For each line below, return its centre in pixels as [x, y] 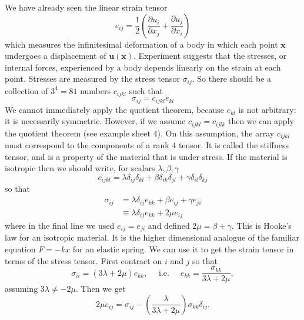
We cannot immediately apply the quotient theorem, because [115, 109]
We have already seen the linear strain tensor [86, 7]
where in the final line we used [60, 226]
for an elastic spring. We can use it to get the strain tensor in [183, 249]
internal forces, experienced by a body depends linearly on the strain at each [143, 67]
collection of [26, 90]
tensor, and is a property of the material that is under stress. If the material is [146, 156]
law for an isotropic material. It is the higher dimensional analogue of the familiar [152, 237]
